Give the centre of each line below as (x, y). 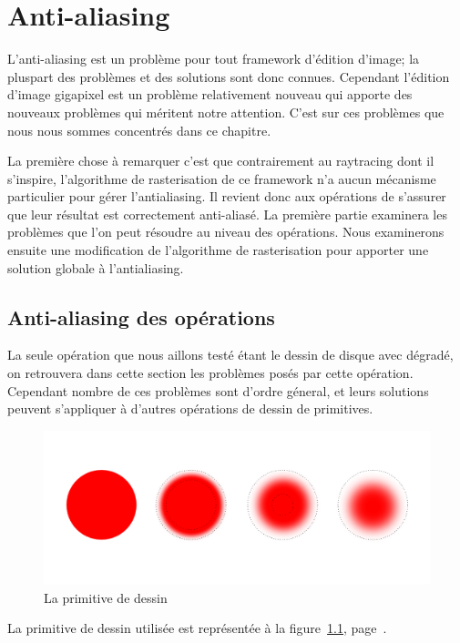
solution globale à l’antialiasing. (96, 267)
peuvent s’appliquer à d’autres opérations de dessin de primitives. (190, 408)
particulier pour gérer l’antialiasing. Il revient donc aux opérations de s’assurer (227, 196)
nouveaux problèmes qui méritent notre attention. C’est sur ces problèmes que (226, 112)
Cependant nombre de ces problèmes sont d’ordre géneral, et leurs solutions (218, 390)
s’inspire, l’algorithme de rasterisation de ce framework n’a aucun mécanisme (222, 178)
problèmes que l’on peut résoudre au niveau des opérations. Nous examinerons (226, 232)
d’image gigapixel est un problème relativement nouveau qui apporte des (210, 94)
